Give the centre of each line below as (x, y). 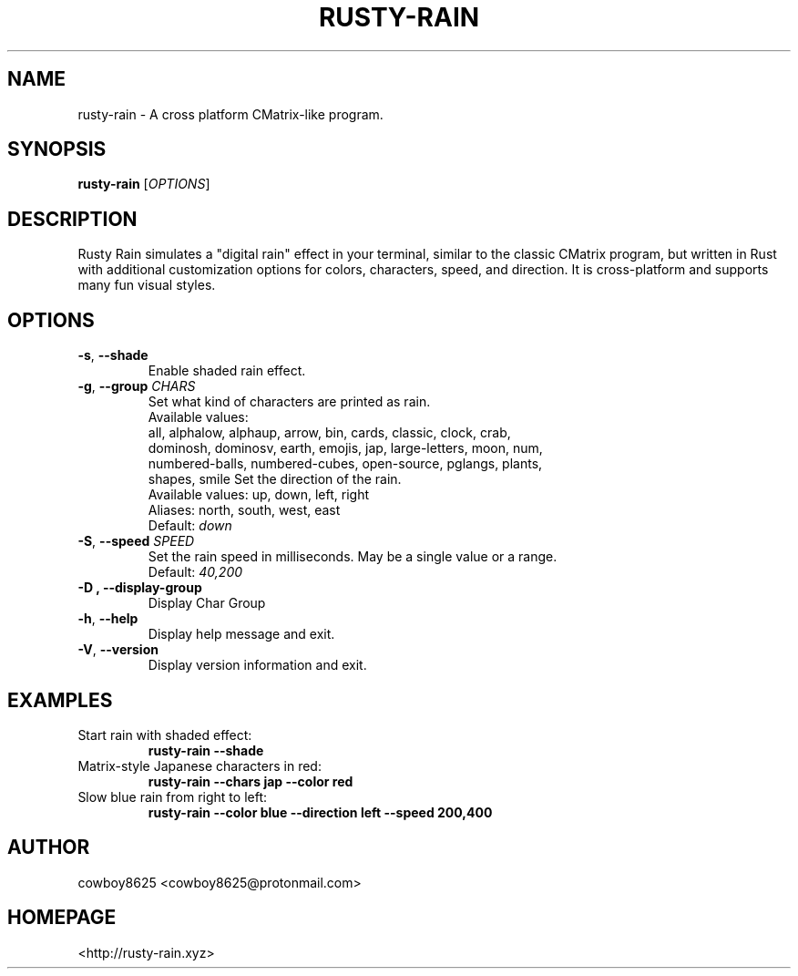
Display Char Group (207, 603)
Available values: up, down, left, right (259, 495)
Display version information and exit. (257, 665)
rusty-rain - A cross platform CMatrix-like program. (230, 114)
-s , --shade (113, 355)
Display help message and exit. (241, 634)
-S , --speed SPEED (136, 541)
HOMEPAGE (62, 918)
